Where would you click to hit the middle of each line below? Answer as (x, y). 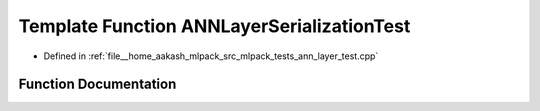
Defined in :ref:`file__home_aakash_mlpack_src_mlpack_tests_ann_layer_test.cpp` (211, 56)
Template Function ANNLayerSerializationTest (214, 26)
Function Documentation (97, 84)
